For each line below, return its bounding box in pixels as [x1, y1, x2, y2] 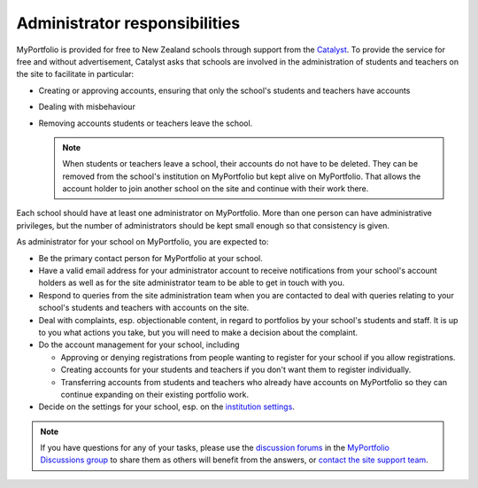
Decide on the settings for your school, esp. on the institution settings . [38, 401, 296, 412]
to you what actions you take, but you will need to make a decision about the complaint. [38, 327, 358, 337]
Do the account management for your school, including [38, 339, 240, 350]
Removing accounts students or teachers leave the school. [38, 118, 253, 128]
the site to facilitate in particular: [16, 69, 135, 80]
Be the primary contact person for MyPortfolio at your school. [38, 252, 263, 263]
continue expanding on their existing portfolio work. [60, 389, 250, 399]
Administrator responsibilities [16, 13, 241, 33]
